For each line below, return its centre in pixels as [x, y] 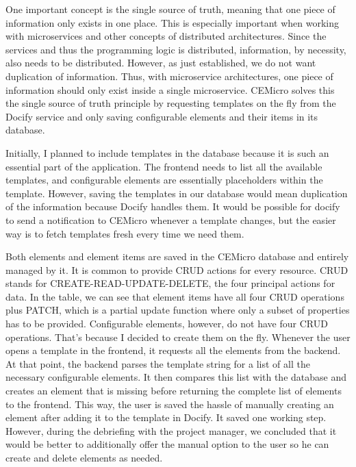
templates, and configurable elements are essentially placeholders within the [164, 180]
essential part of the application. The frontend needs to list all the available [164, 166]
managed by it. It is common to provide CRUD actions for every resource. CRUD [177, 269]
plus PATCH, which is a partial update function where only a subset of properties [178, 310]
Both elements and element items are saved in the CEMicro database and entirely [177, 256]
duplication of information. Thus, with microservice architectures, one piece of [169, 76]
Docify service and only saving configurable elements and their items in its [162, 116]
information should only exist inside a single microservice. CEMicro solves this [170, 89]
